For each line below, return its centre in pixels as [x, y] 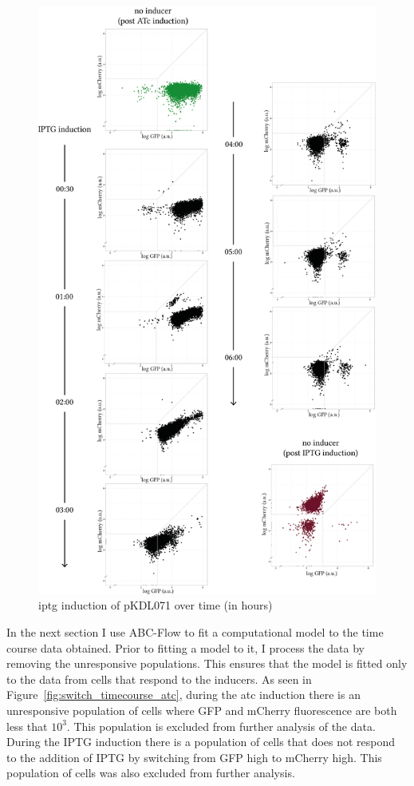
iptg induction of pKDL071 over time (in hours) [156, 605]
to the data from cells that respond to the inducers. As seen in [159, 679]
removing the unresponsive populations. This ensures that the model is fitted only [207, 663]
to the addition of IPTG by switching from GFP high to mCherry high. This [194, 757]
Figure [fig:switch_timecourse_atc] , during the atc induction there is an [183, 695]
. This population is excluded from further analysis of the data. [221, 726]
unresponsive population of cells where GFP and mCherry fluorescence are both [202, 711]
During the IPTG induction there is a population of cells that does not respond [201, 742]
